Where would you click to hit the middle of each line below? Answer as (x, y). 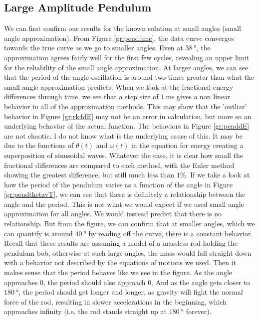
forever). (199, 311)
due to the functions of (39, 145)
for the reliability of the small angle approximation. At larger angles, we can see (126, 67)
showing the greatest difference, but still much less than (89, 175)
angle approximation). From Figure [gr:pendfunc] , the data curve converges (119, 38)
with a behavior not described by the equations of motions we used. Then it (120, 262)
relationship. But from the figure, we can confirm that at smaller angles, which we (129, 224)
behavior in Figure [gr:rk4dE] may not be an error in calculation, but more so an (128, 116)
